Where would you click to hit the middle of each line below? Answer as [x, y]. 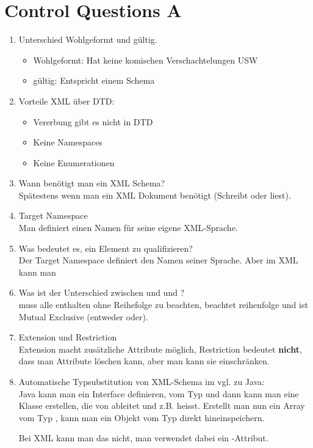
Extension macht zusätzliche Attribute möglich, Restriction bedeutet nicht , [160, 349]
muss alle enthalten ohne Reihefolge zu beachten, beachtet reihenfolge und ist [163, 305]
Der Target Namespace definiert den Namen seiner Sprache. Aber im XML [158, 260]
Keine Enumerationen [74, 162]
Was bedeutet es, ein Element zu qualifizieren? [106, 248]
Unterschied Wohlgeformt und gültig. [88, 39]
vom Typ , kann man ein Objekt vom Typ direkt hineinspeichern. [142, 417]
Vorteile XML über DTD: [67, 101]
